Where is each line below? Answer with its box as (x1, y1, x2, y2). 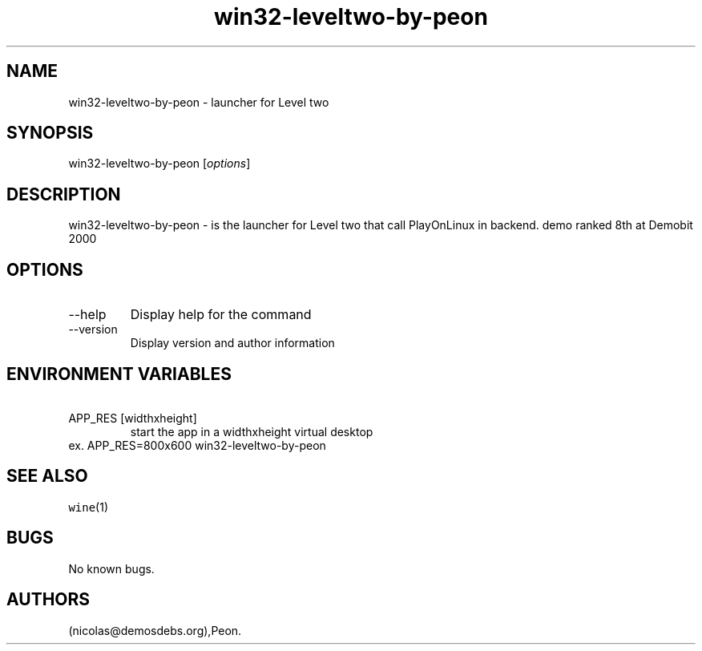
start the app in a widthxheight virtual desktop (130, 424, 373, 439)
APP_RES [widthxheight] (68, 410, 197, 425)
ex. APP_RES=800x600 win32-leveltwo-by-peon (68, 438, 326, 452)
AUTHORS (6, 589, 91, 610)
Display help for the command (130, 306, 312, 323)
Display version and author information (130, 336, 335, 350)
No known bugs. (68, 561, 155, 576)
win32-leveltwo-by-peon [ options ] (68, 156, 251, 171)
